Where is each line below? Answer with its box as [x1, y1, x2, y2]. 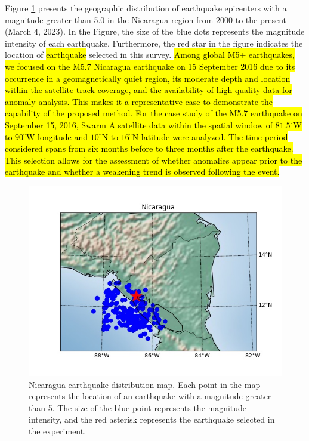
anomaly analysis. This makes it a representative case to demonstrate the [5, 95, 273, 107]
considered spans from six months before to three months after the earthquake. [5, 142, 293, 155]
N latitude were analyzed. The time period [132, 130, 288, 143]
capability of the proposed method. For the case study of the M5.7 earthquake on [5, 107, 302, 119]
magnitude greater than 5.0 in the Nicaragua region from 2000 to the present [5, 13, 287, 26]
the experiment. [29, 424, 86, 437]
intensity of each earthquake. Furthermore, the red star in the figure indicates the [5, 36, 303, 49]
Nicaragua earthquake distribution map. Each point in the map [29, 378, 261, 390]
